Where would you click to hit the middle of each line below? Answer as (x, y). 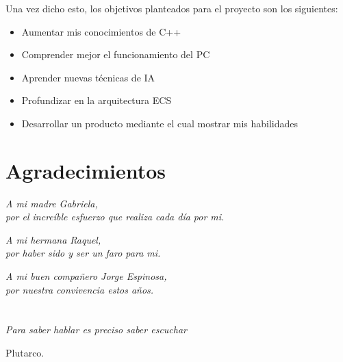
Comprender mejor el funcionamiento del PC (116, 54)
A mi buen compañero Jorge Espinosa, (86, 276)
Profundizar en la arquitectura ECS (97, 100)
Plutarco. (25, 353)
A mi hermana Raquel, (53, 239)
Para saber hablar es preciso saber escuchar (97, 329)
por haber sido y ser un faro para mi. (83, 253)
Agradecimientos (86, 170)
